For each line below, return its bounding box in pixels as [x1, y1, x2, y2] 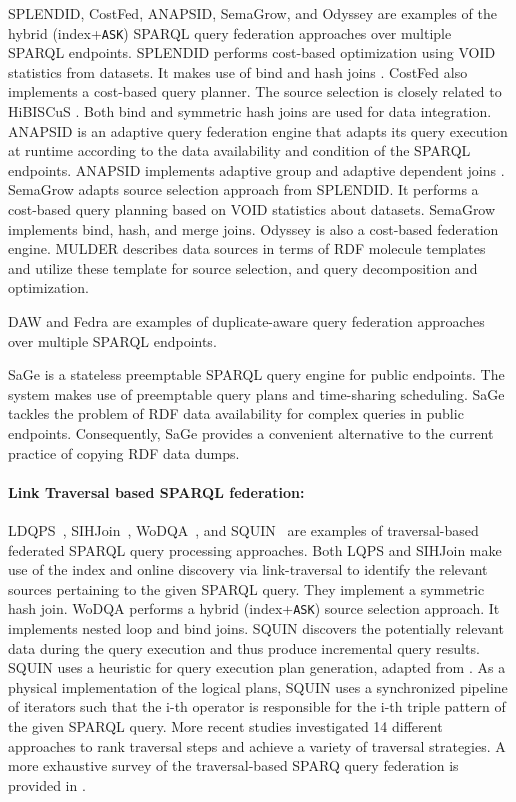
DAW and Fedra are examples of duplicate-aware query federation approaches [8, 310, 485, 331]
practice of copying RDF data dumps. [8, 442, 240, 463]
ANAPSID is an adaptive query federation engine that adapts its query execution [8, 120, 508, 141]
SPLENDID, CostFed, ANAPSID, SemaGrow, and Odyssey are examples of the [8, 3, 497, 23]
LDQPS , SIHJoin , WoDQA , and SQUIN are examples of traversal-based [8, 519, 479, 540]
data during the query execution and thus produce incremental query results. [8, 637, 480, 658]
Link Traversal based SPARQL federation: [8, 481, 305, 502]
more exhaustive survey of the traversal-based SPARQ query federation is [8, 755, 459, 776]
